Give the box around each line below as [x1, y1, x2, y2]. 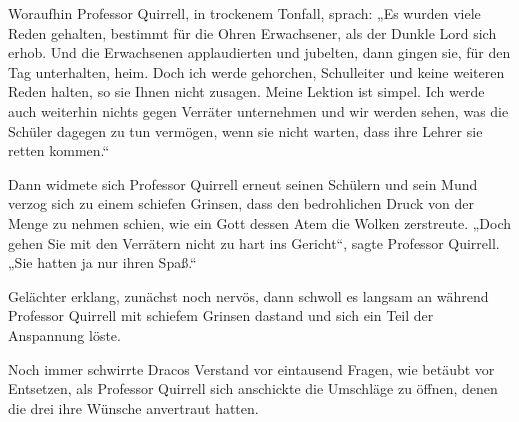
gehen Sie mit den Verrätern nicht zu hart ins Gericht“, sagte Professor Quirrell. [8, 232, 500, 253]
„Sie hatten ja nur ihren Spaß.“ [8, 252, 197, 273]
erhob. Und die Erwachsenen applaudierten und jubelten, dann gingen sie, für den [8, 42, 511, 63]
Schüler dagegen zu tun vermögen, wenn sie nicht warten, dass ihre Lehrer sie [8, 120, 483, 141]
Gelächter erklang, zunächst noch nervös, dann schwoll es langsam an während [8, 285, 489, 306]
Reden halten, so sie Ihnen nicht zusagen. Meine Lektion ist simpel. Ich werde [8, 81, 485, 102]
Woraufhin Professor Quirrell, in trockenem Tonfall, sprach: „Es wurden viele [8, 3, 481, 23]
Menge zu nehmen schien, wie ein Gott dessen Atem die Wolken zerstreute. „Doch [8, 212, 512, 233]
